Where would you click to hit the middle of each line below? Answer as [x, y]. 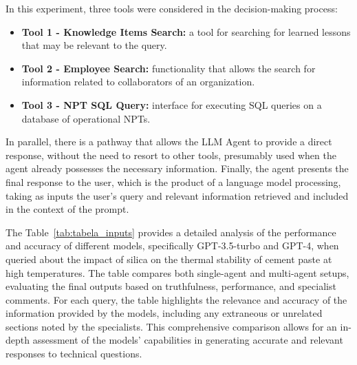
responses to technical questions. [74, 354]
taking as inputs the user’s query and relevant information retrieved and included [177, 195]
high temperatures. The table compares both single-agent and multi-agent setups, [177, 272]
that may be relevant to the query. [94, 45]
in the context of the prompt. [67, 209]
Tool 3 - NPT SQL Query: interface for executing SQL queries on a [172, 104]
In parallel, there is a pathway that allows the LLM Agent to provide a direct [169, 142]
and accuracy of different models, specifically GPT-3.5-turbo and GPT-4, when [172, 246]
